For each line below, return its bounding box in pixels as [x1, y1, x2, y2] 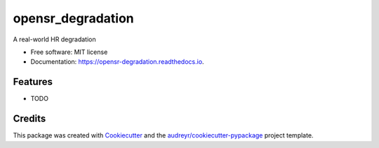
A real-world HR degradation [13, 35, 96, 43]
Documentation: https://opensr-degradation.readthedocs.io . [30, 58, 204, 66]
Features [13, 76, 53, 88]
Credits [13, 113, 46, 125]
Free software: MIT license [30, 48, 108, 56]
